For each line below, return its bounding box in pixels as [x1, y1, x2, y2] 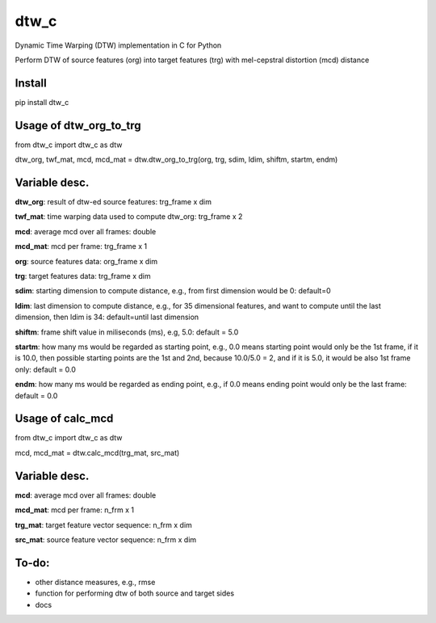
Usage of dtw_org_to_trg [15, 118, 141, 133]
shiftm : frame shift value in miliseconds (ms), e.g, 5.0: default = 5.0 [15, 327, 239, 337]
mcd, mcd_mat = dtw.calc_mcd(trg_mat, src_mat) [15, 448, 180, 457]
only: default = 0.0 [15, 364, 77, 374]
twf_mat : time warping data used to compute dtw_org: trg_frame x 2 [15, 212, 243, 221]
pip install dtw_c [15, 97, 69, 107]
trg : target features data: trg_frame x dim [15, 272, 151, 280]
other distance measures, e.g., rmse [35, 577, 156, 587]
